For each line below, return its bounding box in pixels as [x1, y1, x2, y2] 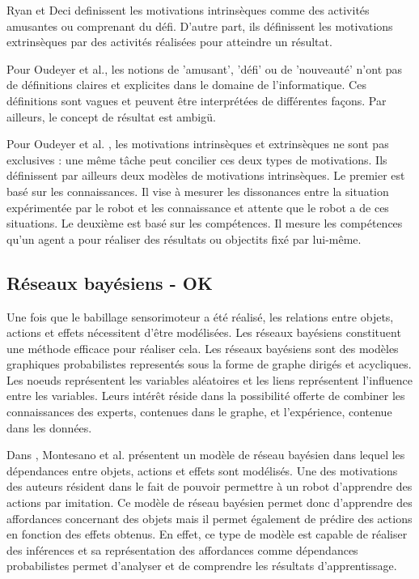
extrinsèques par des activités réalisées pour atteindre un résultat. [6, 33, 332, 50]
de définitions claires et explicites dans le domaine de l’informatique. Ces [6, 76, 366, 93]
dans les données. [6, 419, 92, 436]
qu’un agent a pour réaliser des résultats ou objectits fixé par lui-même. [6, 230, 362, 247]
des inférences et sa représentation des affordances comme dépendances [6, 541, 358, 558]
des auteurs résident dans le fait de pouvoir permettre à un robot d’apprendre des [6, 478, 413, 495]
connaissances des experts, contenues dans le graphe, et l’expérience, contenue [6, 403, 392, 420]
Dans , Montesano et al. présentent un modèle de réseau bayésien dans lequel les [6, 446, 405, 463]
